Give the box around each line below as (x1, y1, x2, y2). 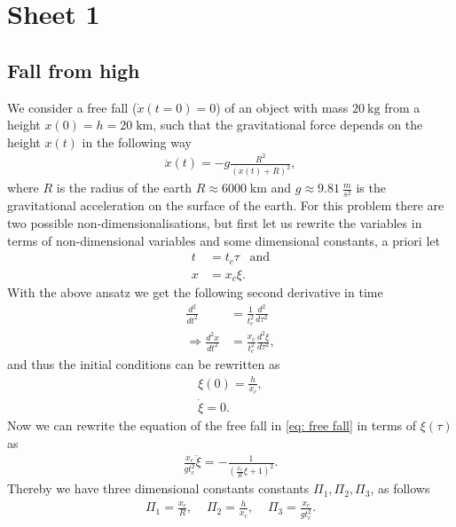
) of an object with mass (216, 98, 349, 116)
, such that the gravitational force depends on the (153, 115, 423, 134)
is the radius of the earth (56, 178, 193, 197)
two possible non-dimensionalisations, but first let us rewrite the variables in (7, 214, 422, 232)
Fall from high (7, 56, 140, 83)
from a (384, 98, 421, 116)
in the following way (82, 132, 192, 151)
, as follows (370, 479, 430, 498)
